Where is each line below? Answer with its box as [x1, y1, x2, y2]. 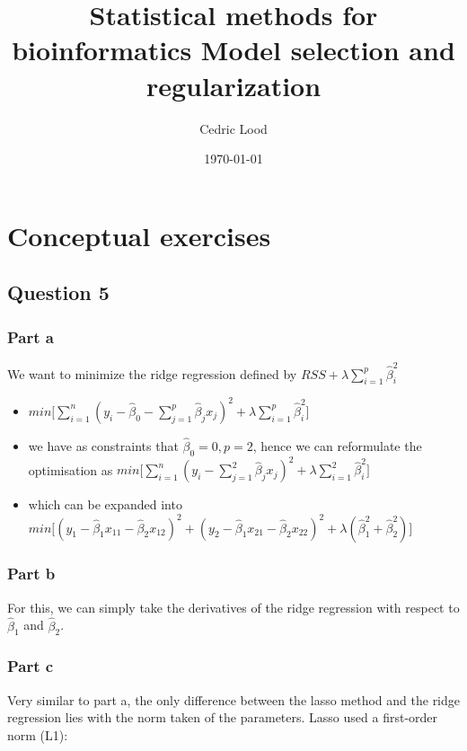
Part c [7, 655, 54, 677]
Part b [7, 562, 56, 585]
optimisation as [28, 460, 113, 479]
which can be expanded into [28, 495, 182, 514]
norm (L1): [7, 725, 68, 744]
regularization [145, 66, 322, 103]
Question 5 [7, 278, 110, 306]
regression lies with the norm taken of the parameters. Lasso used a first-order [7, 708, 438, 727]
